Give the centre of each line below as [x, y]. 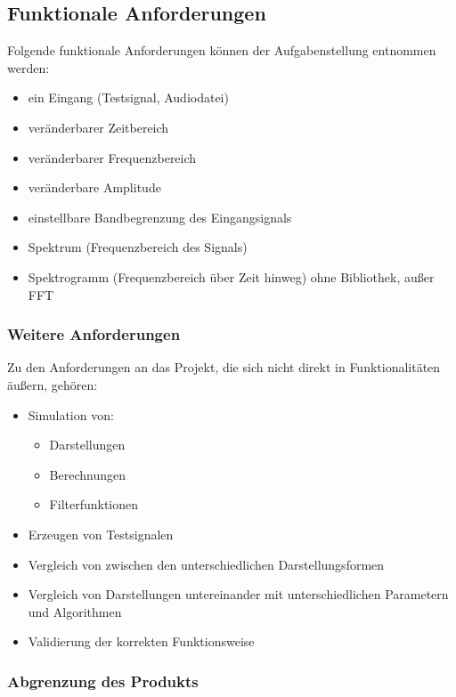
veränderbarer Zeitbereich [98, 127]
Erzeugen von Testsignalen [101, 534]
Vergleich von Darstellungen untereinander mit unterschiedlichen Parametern [238, 594]
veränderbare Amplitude [94, 187]
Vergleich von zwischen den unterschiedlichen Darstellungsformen [206, 564]
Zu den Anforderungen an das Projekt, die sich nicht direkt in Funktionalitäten [224, 367]
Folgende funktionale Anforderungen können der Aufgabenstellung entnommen [222, 50]
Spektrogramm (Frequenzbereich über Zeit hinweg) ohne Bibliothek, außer [231, 276]
